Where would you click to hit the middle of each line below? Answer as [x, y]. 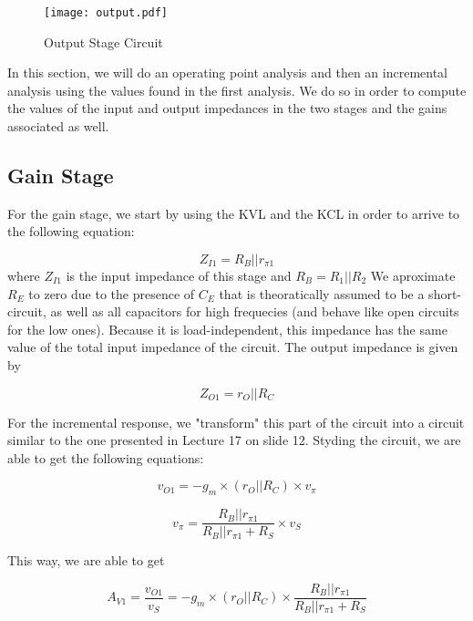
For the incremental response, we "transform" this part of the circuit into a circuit [236, 422]
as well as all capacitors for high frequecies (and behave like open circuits [255, 311]
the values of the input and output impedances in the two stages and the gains [227, 108]
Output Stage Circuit [103, 41]
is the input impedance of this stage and [179, 276]
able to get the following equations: [106, 457]
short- [445, 293]
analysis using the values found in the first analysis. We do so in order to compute [237, 90]
